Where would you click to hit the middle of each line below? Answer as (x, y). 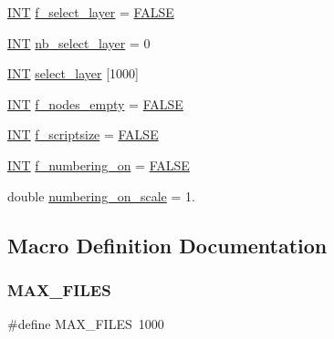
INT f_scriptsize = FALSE (83, 134)
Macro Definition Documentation (167, 245)
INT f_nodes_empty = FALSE (95, 103)
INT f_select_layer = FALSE (91, 12)
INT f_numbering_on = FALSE (99, 164)
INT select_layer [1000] (73, 73)
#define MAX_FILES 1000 (86, 324)
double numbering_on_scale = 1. (101, 195)
